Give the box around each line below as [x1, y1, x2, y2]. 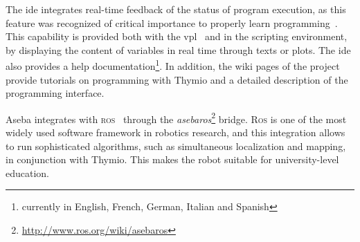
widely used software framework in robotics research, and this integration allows [6, 125, 345, 140]
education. [6, 165, 50, 180]
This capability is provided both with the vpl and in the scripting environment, [6, 29, 348, 44]
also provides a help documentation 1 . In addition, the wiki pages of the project [6, 57, 340, 73]
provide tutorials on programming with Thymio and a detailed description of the [6, 72, 348, 86]
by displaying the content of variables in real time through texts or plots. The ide [6, 42, 351, 57]
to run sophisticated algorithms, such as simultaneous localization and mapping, [6, 138, 346, 153]
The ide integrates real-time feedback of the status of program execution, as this [6, 2, 346, 16]
